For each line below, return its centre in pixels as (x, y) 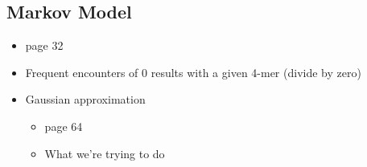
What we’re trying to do (105, 153)
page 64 (64, 126)
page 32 (44, 45)
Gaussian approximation (85, 99)
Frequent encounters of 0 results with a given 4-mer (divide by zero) (193, 72)
